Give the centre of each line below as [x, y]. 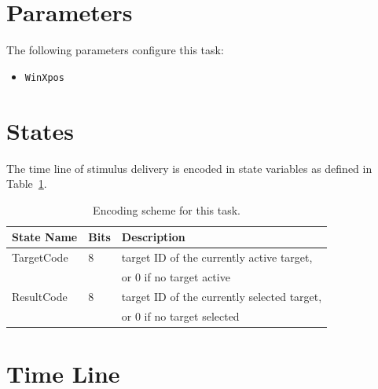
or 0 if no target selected [180, 316]
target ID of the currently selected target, [222, 296]
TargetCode [40, 257]
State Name [45, 237]
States [40, 130]
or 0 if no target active [176, 276]
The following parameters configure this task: [115, 50]
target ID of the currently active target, [217, 257]
